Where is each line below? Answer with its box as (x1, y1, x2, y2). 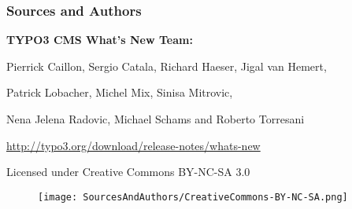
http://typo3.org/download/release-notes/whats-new (6, 137, 261, 153)
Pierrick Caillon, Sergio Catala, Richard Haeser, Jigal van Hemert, (6, 57, 327, 74)
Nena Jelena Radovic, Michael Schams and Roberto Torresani (6, 111, 305, 126)
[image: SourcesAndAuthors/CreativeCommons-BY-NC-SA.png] (38, 191, 348, 203)
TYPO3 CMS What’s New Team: (6, 31, 193, 48)
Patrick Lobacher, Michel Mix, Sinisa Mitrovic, (6, 84, 233, 101)
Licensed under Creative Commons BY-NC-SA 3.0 (6, 163, 250, 180)
